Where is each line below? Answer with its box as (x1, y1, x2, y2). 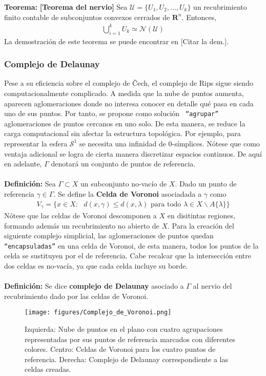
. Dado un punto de (175, 178, 237, 189)
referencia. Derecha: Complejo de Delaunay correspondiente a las (25, 353, 228, 364)
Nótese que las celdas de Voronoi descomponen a (4, 210, 157, 220)
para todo (151, 200, 181, 208)
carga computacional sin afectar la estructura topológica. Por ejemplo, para (4, 128, 241, 139)
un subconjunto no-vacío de (80, 178, 167, 189)
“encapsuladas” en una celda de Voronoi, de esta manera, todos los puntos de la (4, 240, 259, 251)
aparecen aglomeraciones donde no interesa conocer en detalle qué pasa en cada (4, 98, 254, 108)
